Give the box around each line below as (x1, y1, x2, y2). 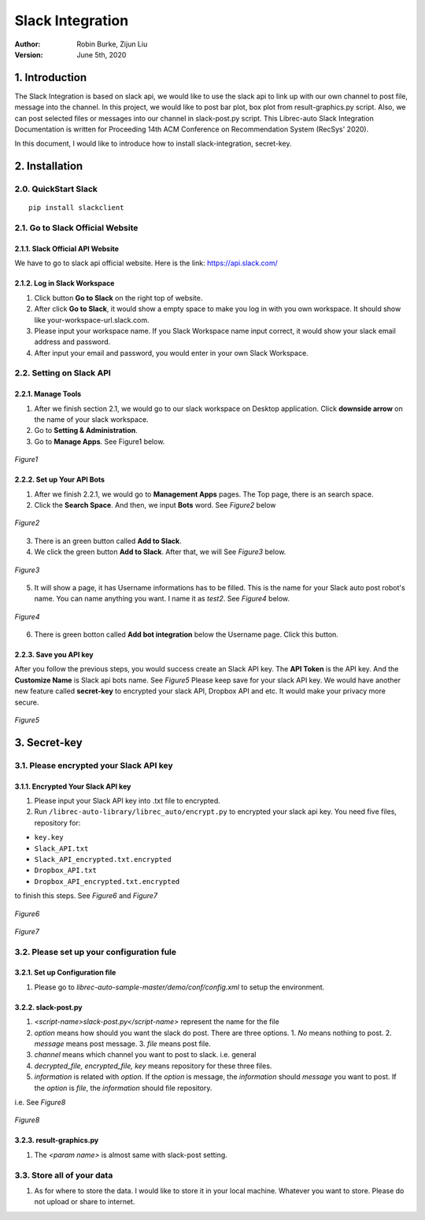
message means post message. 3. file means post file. (34, 1039, 212, 1048)
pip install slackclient (28, 203, 124, 213)
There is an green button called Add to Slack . (34, 536, 182, 545)
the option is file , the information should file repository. (34, 1083, 213, 1092)
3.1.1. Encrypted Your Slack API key (14, 782, 131, 791)
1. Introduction (14, 71, 87, 84)
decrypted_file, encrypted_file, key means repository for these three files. (34, 1061, 272, 1070)
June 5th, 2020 (76, 50, 127, 59)
